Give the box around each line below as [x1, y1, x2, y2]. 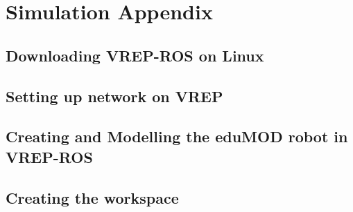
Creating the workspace [6, 186, 179, 208]
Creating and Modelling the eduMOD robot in [6, 126, 348, 147]
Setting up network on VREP [6, 85, 223, 106]
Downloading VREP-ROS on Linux [6, 44, 264, 66]
